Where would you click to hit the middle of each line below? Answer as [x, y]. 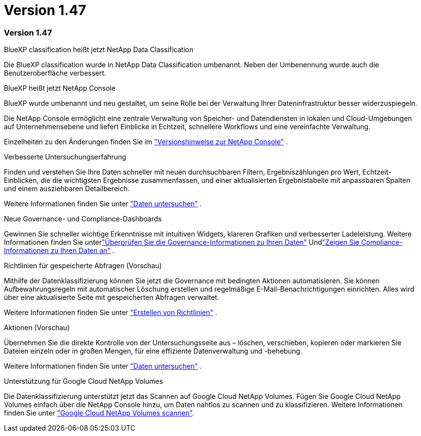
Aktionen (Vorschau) [37, 328]
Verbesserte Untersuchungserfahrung [65, 157]
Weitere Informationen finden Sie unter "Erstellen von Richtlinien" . [111, 313]
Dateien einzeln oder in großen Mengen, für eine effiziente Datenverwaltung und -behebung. [153, 351]
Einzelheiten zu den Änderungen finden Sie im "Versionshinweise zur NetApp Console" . [146, 142]
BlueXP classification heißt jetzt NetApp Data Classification [99, 50]
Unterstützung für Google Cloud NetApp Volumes [83, 381]
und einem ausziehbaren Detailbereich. [67, 189]
